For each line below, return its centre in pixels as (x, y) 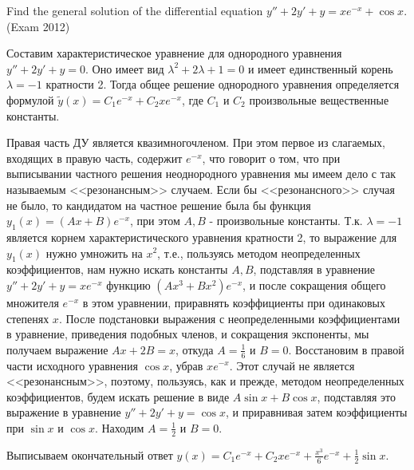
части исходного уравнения (72, 365)
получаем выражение (57, 349)
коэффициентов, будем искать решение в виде (118, 396)
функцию (128, 284)
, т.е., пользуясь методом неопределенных (259, 253)
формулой (30, 99)
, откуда (195, 349)
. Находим (119, 427)
